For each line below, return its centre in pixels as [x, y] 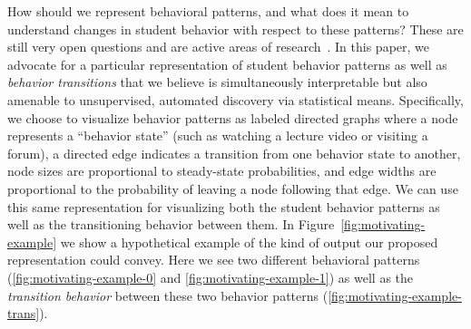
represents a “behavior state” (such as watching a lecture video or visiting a [218, 135]
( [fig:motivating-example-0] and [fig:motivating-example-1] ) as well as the [211, 277]
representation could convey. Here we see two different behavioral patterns [214, 260]
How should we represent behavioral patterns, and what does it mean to [208, 11]
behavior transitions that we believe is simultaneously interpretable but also [217, 82]
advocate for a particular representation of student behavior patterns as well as [227, 64]
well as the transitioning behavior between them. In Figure [171, 224]
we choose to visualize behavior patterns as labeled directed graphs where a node [233, 117]
